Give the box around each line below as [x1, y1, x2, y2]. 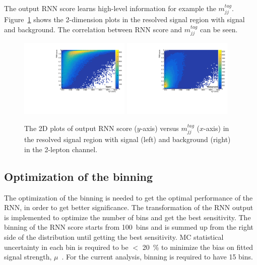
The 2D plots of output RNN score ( [24, 122, 137, 133]
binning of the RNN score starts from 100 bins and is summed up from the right [4, 222, 253, 232]
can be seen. [200, 24, 238, 35]
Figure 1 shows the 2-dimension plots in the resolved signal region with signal [4, 14, 245, 25]
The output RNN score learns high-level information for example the [4, 3, 216, 13]
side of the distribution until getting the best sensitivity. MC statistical [4, 232, 224, 242]
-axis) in [204, 122, 229, 133]
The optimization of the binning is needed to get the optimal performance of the [4, 192, 253, 203]
